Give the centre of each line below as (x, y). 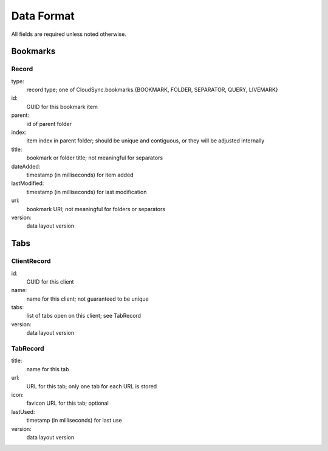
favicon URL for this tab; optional (67, 403)
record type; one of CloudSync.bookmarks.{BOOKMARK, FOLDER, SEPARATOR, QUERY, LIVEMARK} (152, 90)
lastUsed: (23, 411)
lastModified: (28, 183)
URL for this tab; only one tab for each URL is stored (92, 386)
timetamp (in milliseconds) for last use (74, 421)
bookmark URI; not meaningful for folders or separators (96, 209)
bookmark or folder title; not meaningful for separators (95, 158)
